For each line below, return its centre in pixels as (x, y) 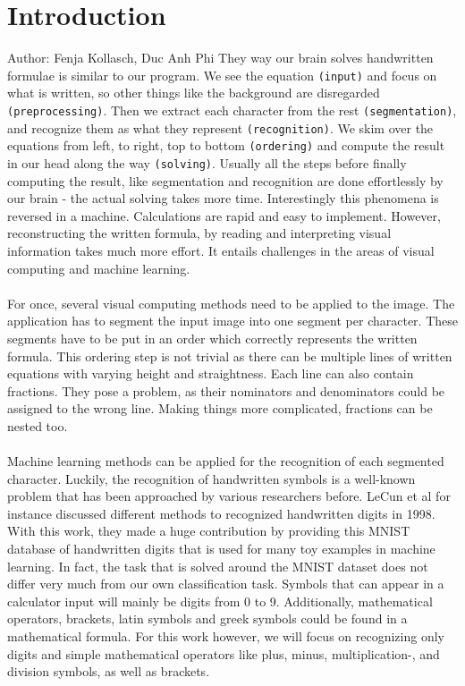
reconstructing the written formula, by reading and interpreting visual (199, 233)
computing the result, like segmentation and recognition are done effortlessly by (225, 180)
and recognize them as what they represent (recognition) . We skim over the (220, 127)
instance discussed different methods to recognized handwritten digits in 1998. (221, 513)
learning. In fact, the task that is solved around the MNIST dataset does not (218, 566)
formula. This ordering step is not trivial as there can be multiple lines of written (230, 356)
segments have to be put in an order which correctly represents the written (212, 338)
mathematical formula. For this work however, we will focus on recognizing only (226, 636)
